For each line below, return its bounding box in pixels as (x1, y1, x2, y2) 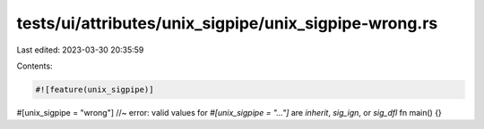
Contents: (16, 60, 53, 71)
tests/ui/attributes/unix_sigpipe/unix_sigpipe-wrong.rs (16, 13, 438, 33)
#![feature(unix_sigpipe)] (35, 85, 154, 94)
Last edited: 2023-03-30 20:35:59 (16, 44, 144, 55)
